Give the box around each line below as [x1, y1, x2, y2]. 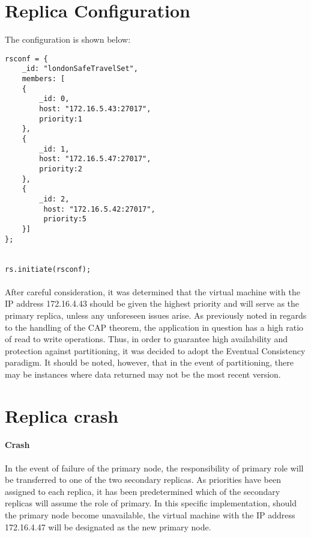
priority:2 [39, 164, 82, 173]
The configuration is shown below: [5, 33, 131, 46]
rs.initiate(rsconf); [5, 265, 91, 274]
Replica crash [5, 403, 119, 428]
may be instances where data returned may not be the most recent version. [5, 367, 281, 380]
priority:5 [43, 215, 87, 224]
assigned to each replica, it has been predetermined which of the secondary [5, 485, 280, 497]
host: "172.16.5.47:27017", [39, 155, 151, 164]
